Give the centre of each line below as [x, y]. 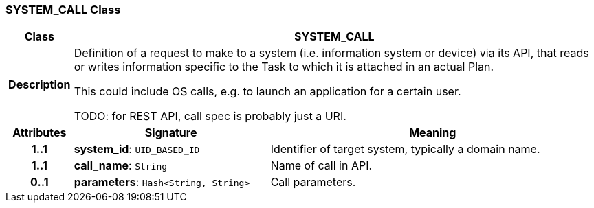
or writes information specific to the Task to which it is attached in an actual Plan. [284, 67]
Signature [171, 133]
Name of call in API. [321, 166]
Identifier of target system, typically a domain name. [405, 149]
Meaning [433, 133]
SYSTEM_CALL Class [63, 10]
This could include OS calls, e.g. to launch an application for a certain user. [267, 92]
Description [40, 85]
